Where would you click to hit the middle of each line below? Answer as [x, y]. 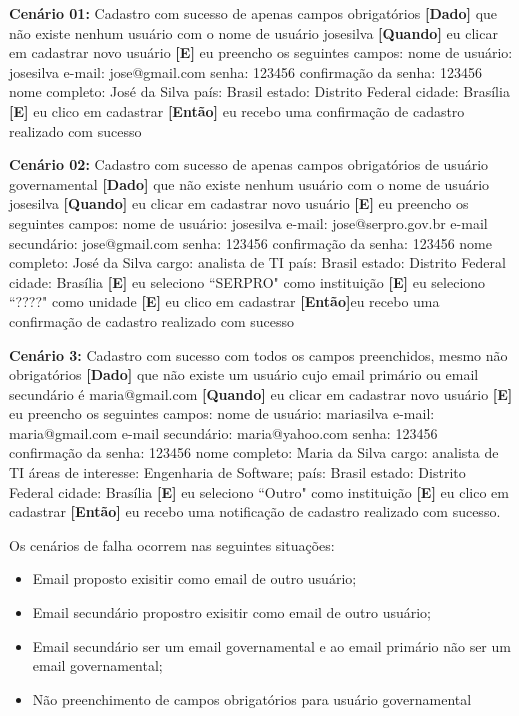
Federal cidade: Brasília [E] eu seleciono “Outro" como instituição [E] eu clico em [259, 491]
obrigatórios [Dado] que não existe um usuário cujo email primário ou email [244, 374]
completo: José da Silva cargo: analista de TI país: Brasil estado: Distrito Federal [257, 262]
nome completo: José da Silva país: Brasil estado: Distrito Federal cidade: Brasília [259, 91]
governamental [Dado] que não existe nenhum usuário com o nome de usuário [249, 183]
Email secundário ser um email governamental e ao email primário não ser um [271, 645]
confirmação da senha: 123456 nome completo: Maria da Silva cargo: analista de [254, 452]
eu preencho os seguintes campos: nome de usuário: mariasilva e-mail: [222, 413]
